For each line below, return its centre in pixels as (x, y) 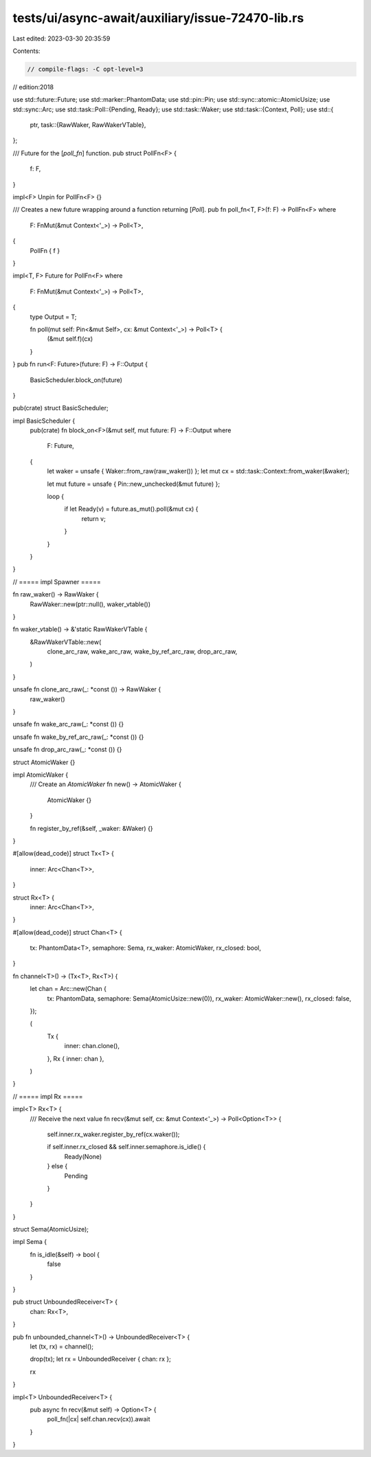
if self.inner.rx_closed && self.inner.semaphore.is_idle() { (126, 1147)
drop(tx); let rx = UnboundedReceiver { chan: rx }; (101, 1359)
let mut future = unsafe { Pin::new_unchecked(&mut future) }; (133, 484)
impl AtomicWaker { (41, 775)
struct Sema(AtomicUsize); (51, 1230)
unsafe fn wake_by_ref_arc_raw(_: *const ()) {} (78, 737)
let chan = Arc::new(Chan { (68, 989)
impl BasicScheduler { (44, 421)
